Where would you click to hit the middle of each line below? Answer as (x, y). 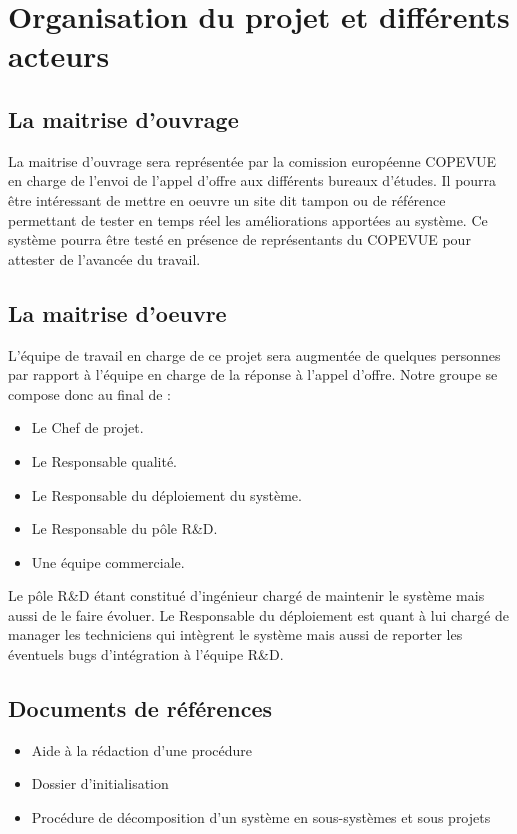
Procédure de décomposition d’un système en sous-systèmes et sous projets (261, 817)
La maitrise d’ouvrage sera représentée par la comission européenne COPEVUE (252, 160)
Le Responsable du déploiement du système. (166, 494)
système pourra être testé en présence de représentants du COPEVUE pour (239, 239)
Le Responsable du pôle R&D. (124, 528)
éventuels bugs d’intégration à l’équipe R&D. (146, 654)
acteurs (59, 55)
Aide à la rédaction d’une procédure (142, 749)
